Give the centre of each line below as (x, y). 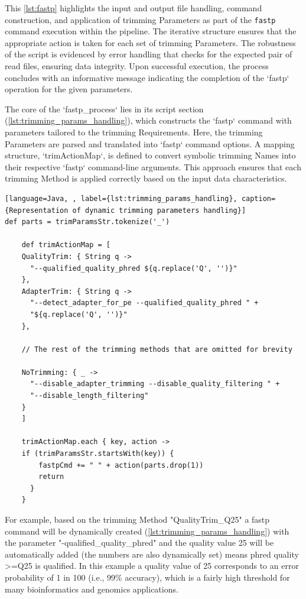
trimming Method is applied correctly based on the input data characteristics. (146, 178)
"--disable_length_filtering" (89, 396)
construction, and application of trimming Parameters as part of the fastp (140, 19)
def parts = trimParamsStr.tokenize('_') (87, 222)
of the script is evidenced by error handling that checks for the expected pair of (149, 54)
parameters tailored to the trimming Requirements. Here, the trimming (134, 132)
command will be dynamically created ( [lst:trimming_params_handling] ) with (147, 531)
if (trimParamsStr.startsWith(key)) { (98, 454)
